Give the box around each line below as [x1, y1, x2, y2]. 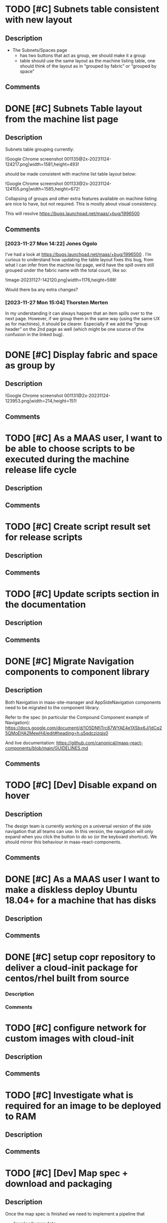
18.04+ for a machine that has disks [5, 894, 157, 906]
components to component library [5, 666, 150, 677]
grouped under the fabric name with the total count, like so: [5, 267, 127, 273]
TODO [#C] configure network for [5, 1022, 147, 1033]
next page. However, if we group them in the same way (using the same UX [5, 316, 161, 322]
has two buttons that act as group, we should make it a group [19, 52, 146, 58]
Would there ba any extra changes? [5, 287, 78, 293]
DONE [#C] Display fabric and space [5, 349, 158, 360]
